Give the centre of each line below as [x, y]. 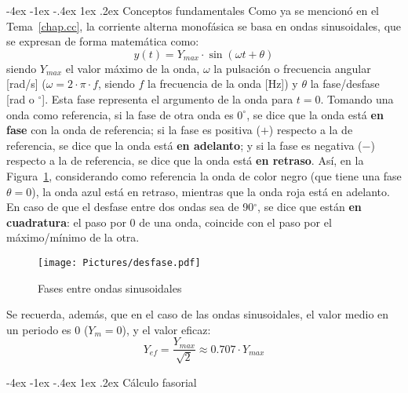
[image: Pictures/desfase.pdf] [119, 262]
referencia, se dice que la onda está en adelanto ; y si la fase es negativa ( [184, 145]
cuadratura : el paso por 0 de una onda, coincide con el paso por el [169, 222]
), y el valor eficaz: [166, 329]
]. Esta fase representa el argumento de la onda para [168, 98]
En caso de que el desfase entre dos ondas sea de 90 [130, 207]
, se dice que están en [310, 207]
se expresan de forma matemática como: [103, 41]
